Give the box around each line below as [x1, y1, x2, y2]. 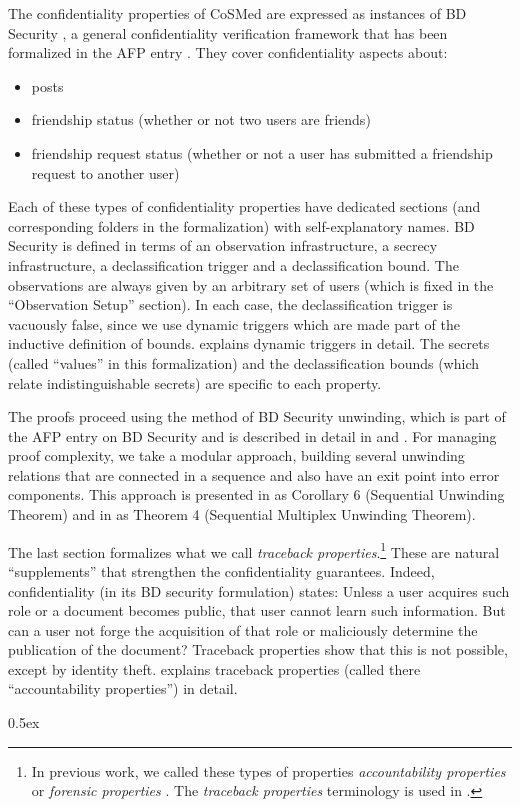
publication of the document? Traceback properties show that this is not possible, [8, 639, 508, 660]
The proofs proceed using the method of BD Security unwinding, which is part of [8, 406, 506, 427]
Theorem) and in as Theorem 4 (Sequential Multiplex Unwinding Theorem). [8, 504, 476, 525]
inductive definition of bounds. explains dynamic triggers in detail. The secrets [8, 333, 490, 354]
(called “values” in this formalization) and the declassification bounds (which [8, 352, 480, 373]
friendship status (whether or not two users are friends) [31, 109, 371, 130]
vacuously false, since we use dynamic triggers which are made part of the [8, 313, 460, 334]
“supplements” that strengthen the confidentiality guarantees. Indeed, [8, 560, 435, 581]
